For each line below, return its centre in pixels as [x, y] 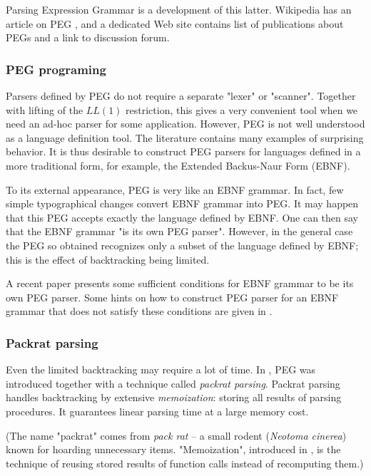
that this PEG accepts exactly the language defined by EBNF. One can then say [182, 217]
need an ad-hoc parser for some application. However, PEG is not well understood [185, 124]
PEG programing [56, 69]
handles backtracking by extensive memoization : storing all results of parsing [174, 397]
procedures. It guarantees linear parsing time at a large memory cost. [157, 411]
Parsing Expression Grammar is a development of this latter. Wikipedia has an [179, 9]
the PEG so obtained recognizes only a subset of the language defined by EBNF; [182, 245]
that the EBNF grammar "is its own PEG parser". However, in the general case [179, 231]
